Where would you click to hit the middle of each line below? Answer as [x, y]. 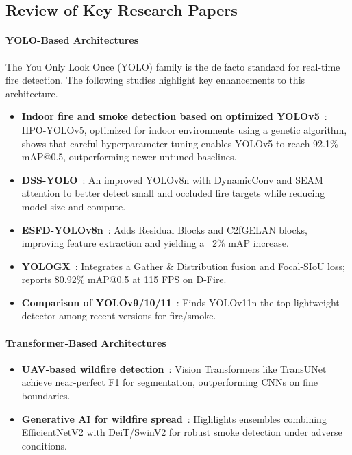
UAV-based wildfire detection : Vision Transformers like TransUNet [174, 368]
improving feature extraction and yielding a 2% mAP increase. [155, 243]
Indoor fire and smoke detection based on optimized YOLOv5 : [174, 116]
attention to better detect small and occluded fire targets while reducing [173, 193]
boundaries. [46, 396]
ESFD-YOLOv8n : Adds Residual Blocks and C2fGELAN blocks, [165, 229]
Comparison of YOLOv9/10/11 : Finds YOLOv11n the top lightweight [180, 302]
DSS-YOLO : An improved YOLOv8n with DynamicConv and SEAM [172, 179]
